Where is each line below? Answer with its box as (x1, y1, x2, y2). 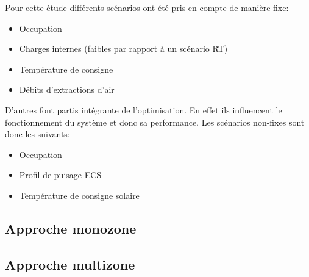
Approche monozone (5, 218, 137, 237)
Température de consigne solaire (19, 189, 140, 201)
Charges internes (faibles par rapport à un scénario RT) (19, 42, 228, 55)
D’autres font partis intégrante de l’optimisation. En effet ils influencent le (5, 103, 282, 116)
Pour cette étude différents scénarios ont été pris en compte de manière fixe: (5, 1, 289, 13)
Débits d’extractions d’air (19, 83, 115, 96)
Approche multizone (5, 254, 135, 273)
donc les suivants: (5, 128, 70, 140)
